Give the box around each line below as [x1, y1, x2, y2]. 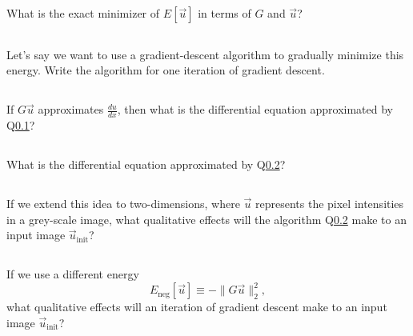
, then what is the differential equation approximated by [117, 101, 393, 118]
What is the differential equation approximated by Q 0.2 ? [6, 156, 286, 173]
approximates [38, 101, 104, 118]
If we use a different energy [6, 266, 139, 282]
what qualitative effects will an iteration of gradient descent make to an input [6, 298, 387, 315]
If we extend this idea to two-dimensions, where [6, 195, 240, 212]
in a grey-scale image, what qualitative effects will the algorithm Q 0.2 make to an [6, 210, 407, 227]
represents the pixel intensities [255, 195, 404, 212]
